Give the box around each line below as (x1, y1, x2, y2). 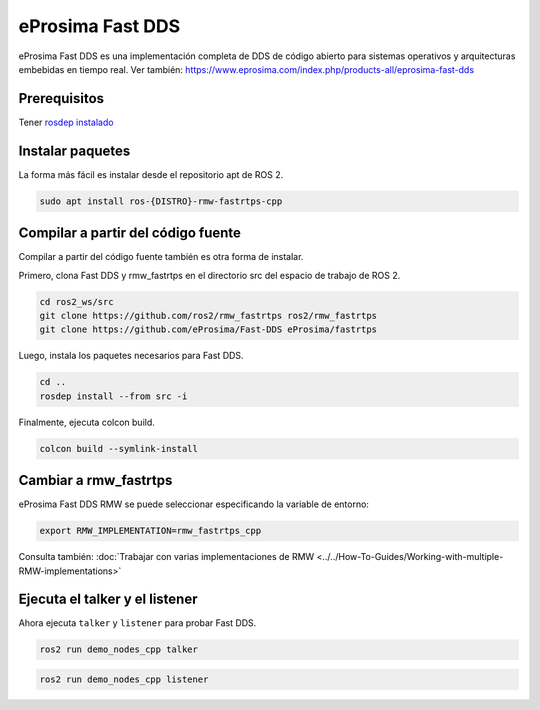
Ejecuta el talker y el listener (18, 591, 199, 608)
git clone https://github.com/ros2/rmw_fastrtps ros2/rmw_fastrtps (39, 310, 378, 321)
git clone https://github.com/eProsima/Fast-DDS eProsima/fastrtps (39, 324, 378, 335)
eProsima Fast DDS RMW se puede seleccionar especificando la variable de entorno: (18, 498, 370, 510)
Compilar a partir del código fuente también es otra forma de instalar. (18, 251, 304, 263)
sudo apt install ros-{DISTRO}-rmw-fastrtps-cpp (39, 195, 283, 207)
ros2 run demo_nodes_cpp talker (39, 644, 199, 655)
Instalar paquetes (18, 142, 131, 159)
